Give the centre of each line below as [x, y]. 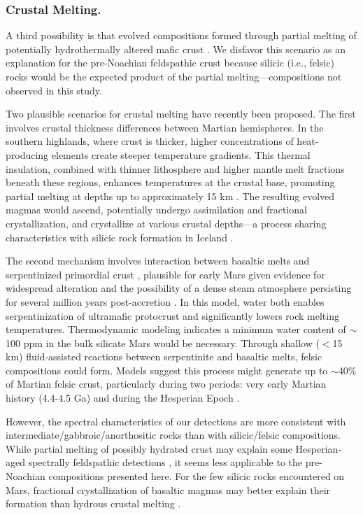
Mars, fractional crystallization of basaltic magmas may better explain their [168, 489]
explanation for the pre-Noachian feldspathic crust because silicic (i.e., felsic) [170, 63]
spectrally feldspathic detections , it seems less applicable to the [165, 462]
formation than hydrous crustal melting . [93, 503]
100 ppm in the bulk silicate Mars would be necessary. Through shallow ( [163, 343]
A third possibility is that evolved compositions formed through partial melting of [181, 35]
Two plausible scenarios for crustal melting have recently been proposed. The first [181, 114]
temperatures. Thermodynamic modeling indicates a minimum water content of [176, 329]
